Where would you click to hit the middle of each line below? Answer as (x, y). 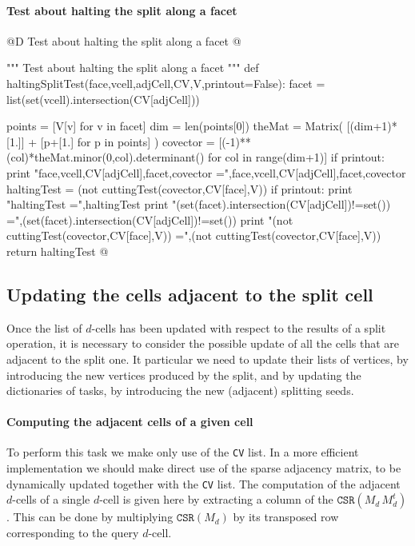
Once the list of (44, 327)
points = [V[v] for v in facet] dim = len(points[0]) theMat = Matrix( (175, 126)
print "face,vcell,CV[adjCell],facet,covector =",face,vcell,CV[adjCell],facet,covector (206, 172)
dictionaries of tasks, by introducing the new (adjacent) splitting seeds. (180, 391)
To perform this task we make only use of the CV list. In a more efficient (183, 452)
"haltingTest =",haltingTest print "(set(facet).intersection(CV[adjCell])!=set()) (199, 204)
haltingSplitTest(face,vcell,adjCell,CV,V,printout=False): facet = (166, 83)
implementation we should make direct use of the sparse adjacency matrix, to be (204, 468)
